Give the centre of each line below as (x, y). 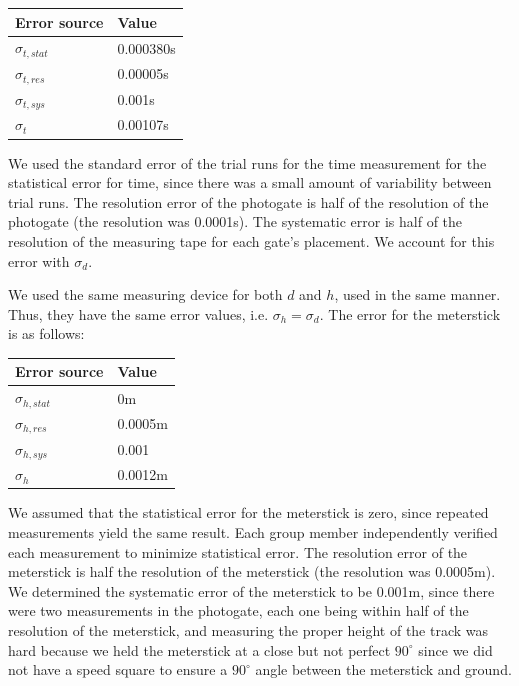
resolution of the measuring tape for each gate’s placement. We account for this (251, 240)
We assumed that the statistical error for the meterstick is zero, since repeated (248, 512)
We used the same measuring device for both (145, 294)
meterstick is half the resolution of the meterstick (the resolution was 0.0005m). (252, 571)
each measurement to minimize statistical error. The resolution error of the (238, 551)
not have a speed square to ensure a (118, 669)
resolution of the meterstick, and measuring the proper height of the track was (248, 630)
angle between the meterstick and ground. (383, 669)
